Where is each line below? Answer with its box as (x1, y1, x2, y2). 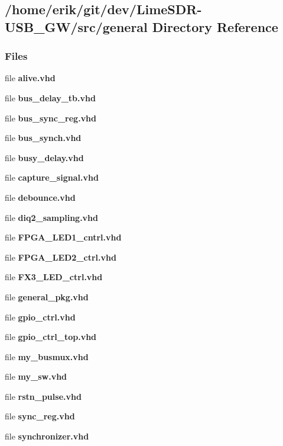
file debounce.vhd (5, 191, 76, 203)
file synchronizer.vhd (5, 430, 89, 442)
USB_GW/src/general (5, 17, 148, 36)
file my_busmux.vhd (5, 350, 89, 362)
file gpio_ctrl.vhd (5, 310, 76, 323)
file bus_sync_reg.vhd (5, 111, 97, 124)
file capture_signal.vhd (5, 171, 99, 184)
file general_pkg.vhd (5, 290, 89, 303)
